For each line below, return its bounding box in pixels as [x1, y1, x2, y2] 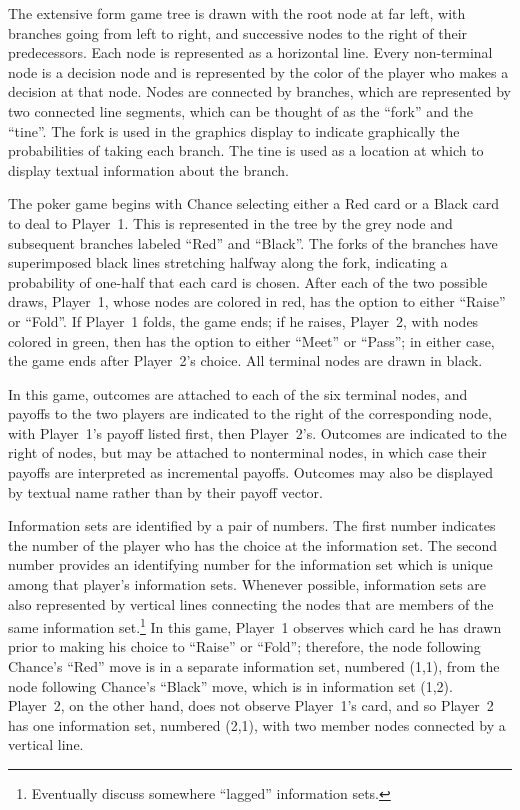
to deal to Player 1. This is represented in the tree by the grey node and [8, 212, 453, 233]
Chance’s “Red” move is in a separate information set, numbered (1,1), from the [8, 656, 500, 677]
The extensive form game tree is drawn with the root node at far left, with [8, 3, 466, 23]
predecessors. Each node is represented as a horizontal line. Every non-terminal [8, 42, 493, 63]
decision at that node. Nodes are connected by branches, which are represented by [8, 81, 511, 102]
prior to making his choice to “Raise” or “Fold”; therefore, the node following [8, 636, 481, 657]
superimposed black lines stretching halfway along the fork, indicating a [8, 252, 448, 273]
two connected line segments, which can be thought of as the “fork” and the [8, 100, 473, 121]
